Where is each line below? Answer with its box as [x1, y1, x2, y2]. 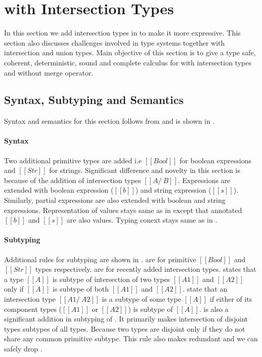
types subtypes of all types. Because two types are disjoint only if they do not [4, 323, 245, 334]
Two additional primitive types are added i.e [4, 155, 142, 165]
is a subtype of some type [102, 294, 181, 304]
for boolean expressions [180, 155, 251, 165]
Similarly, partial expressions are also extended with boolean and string [4, 195, 226, 205]
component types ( [4, 303, 62, 314]
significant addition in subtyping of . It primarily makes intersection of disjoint [4, 313, 248, 324]
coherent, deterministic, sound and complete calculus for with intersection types [4, 57, 251, 67]
